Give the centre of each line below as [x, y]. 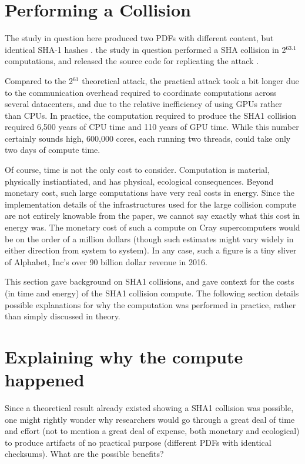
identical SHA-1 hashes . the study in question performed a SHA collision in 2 [145, 49]
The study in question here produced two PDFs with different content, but [139, 38]
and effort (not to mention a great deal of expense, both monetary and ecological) [152, 431]
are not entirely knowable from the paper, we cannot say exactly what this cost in [152, 216]
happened [45, 380]
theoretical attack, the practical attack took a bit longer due [190, 80]
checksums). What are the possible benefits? [84, 454]
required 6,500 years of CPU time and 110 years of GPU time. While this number [152, 127]
